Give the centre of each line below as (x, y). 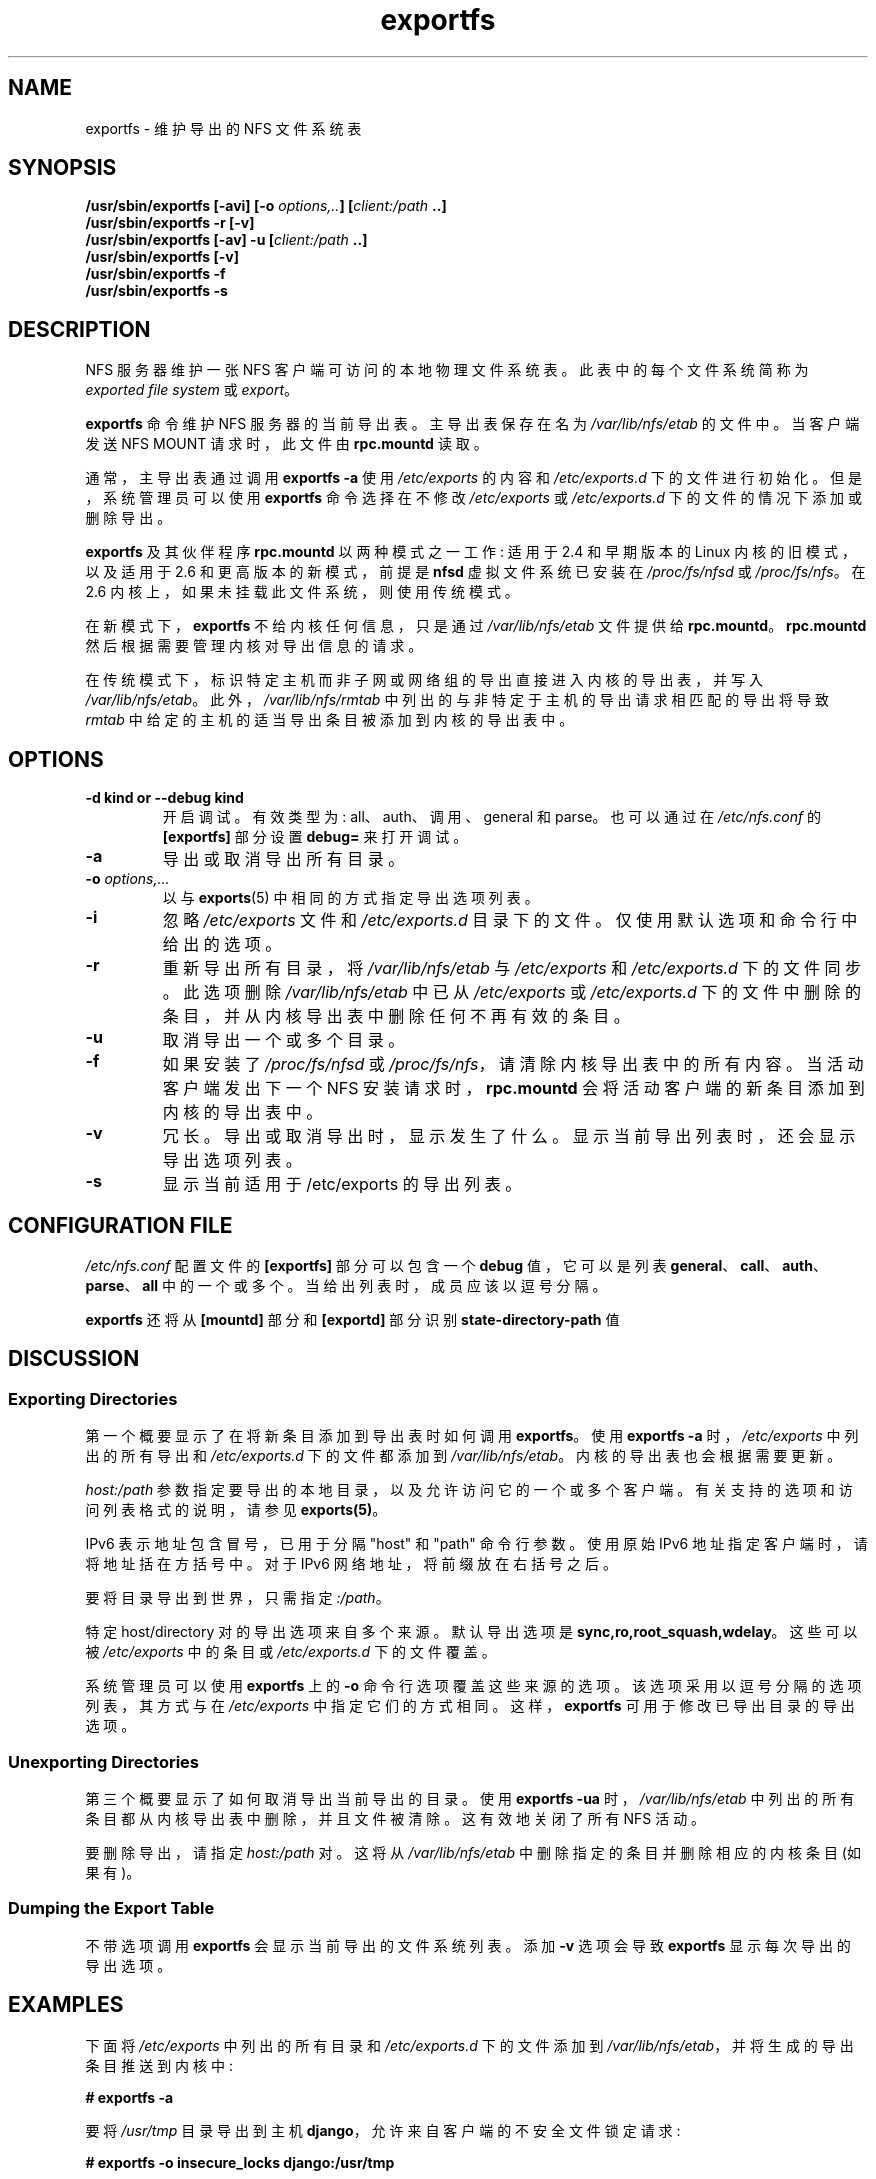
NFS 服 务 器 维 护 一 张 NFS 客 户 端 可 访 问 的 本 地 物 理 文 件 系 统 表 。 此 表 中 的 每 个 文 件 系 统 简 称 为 (447, 370)
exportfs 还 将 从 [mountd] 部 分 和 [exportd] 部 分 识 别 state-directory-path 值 (352, 1319)
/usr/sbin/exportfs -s (156, 291)
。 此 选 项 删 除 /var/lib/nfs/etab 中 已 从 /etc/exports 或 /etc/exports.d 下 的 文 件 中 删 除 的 (511, 992)
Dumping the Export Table (111, 1908)
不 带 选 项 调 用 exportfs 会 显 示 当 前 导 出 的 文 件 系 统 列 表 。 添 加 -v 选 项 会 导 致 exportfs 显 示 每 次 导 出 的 (468, 1945)
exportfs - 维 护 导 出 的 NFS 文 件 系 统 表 (223, 128)
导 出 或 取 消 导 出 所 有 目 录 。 (283, 859)
